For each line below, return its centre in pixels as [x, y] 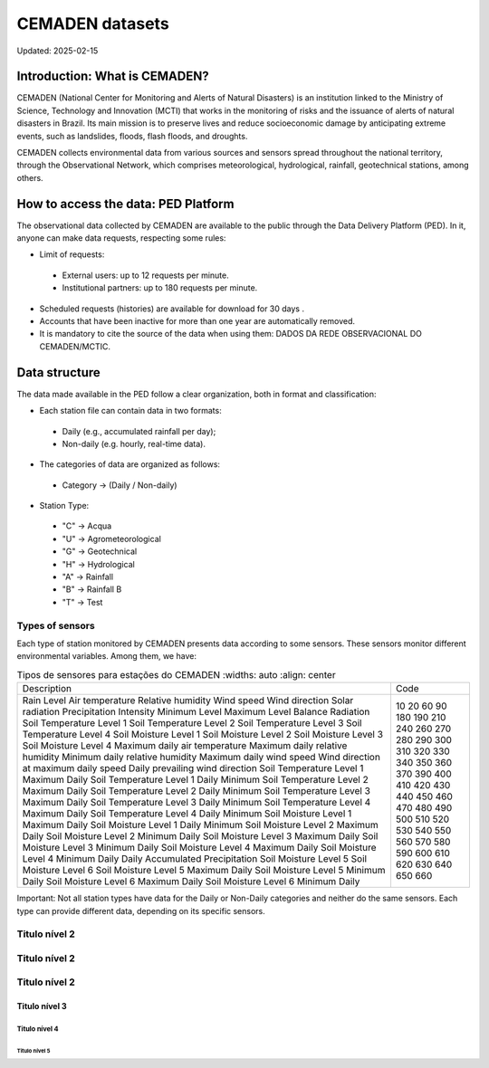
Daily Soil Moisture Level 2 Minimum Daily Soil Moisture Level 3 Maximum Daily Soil [200, 836]
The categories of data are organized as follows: [130, 464]
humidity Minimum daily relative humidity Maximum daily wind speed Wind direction [201, 758]
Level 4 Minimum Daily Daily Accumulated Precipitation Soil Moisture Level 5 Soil [194, 859]
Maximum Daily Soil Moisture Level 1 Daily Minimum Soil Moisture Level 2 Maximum [201, 825]
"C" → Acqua [87, 526]
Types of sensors [56, 625]
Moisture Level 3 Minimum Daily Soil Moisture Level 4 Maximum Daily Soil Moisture [199, 848]
